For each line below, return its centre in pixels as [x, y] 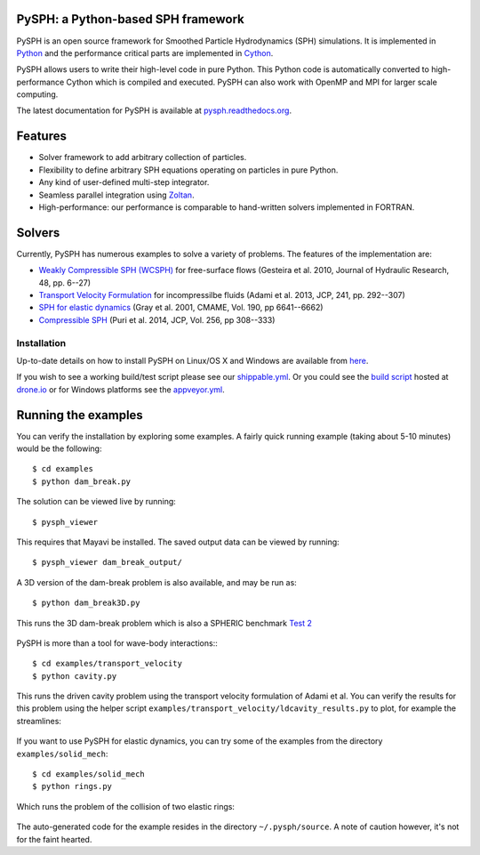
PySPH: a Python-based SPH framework [130, 19]
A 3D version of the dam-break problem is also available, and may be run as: [156, 582]
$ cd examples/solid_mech [89, 774]
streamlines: [39, 721]
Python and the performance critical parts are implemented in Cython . [145, 52]
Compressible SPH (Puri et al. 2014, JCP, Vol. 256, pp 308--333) [157, 319]
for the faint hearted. [54, 839]
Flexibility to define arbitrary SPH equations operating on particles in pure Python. [188, 170]
